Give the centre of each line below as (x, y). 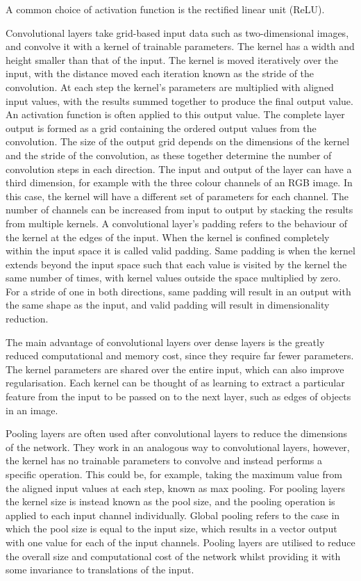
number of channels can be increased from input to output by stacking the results (179, 210)
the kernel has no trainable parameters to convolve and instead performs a (164, 460)
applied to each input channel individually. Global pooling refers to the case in (173, 515)
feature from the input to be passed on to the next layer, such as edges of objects (178, 396)
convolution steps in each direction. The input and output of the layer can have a (179, 169)
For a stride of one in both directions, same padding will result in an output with (178, 291)
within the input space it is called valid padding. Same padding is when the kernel (180, 251)
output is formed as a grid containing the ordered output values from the (161, 128)
